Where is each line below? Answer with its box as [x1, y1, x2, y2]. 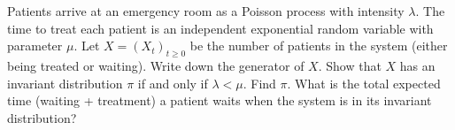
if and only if [137, 73, 208, 92]
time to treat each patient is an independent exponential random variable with [7, 19, 434, 37]
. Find [243, 73, 276, 92]
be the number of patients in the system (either [189, 36, 448, 55]
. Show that [318, 56, 382, 74]
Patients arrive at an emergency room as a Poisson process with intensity [7, 2, 405, 19]
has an [399, 56, 436, 74]
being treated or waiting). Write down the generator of [7, 56, 305, 74]
